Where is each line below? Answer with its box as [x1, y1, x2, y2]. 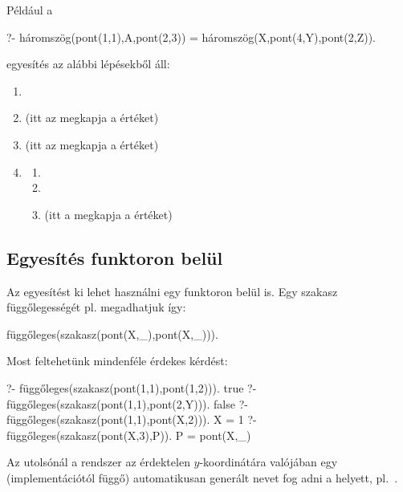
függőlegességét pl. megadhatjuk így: [6, 299, 186, 315]
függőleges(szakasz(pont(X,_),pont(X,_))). [6, 325, 218, 342]
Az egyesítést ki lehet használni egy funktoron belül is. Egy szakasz [6, 283, 338, 299]
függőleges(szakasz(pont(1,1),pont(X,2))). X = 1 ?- [6, 411, 257, 428]
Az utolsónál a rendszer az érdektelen [6, 453, 190, 470]
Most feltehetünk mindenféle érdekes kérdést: [6, 352, 228, 369]
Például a [6, 2, 53, 18]
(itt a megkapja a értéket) [44, 205, 173, 222]
